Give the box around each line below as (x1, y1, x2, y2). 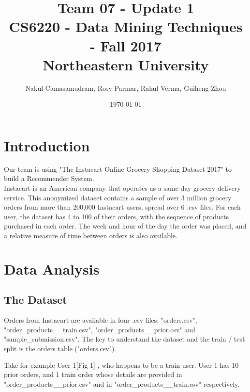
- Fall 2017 (90, 35, 162, 55)
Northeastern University (43, 54, 209, 74)
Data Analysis (4, 259, 100, 278)
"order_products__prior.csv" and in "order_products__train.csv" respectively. (4, 378, 240, 389)
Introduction (4, 135, 90, 155)
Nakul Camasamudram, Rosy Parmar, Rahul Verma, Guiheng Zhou (25, 82, 226, 93)
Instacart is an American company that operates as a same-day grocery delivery (4, 183, 241, 193)
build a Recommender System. (4, 173, 94, 183)
